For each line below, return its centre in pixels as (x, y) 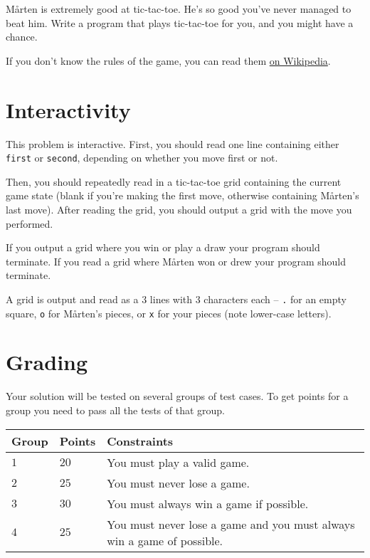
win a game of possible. (165, 540)
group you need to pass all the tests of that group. (115, 410)
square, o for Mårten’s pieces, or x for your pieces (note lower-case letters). (169, 313)
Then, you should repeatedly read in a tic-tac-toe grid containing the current (174, 181)
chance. (22, 37)
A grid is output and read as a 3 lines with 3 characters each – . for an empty (176, 299)
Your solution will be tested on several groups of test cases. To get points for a (177, 396)
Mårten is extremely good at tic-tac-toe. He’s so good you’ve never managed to (179, 9)
